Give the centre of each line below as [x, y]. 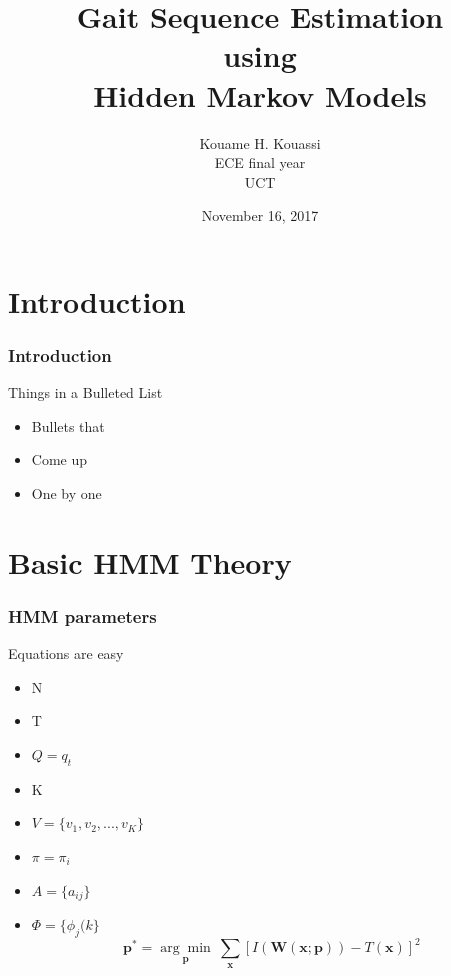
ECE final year [260, 162]
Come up [59, 459]
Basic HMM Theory [150, 561]
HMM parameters [82, 615]
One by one [66, 493]
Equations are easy [66, 653]
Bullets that [68, 425]
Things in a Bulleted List [85, 392]
